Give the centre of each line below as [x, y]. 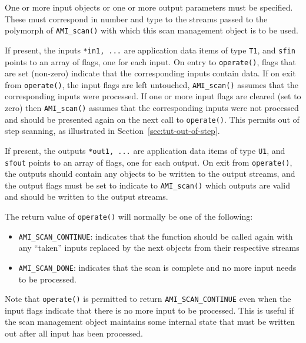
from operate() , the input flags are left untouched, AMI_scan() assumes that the [152, 84]
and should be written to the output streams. [87, 196]
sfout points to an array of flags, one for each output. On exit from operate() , [149, 162]
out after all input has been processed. [74, 333]
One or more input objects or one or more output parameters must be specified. [149, 7]
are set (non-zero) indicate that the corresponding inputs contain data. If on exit [150, 73]
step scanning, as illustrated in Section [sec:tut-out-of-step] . [112, 131]
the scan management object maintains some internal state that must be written [150, 322]
